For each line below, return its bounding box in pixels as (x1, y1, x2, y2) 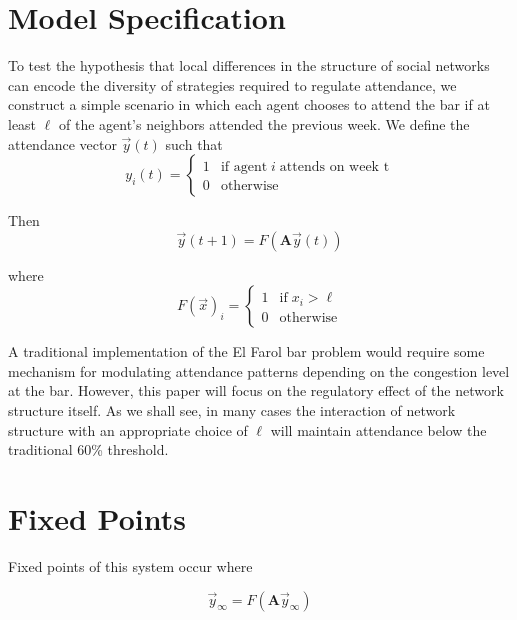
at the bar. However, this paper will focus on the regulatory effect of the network (8, 380, 504, 401)
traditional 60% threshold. (8, 439, 169, 460)
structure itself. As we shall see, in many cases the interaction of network (8, 400, 456, 421)
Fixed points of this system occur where (8, 555, 253, 576)
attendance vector (8, 133, 117, 154)
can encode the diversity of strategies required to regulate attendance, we (8, 74, 457, 95)
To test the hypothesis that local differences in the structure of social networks (8, 55, 490, 76)
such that (165, 133, 223, 154)
